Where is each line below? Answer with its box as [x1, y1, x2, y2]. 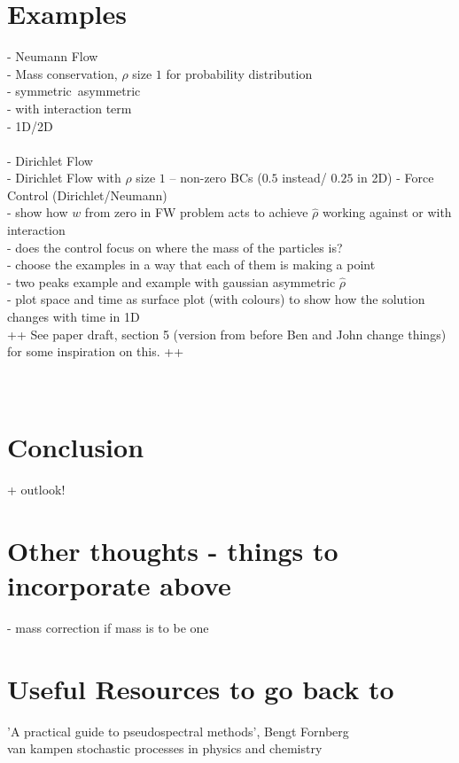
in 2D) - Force [357, 168, 434, 187]
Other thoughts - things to [7, 532, 338, 568]
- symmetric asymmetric [7, 82, 141, 100]
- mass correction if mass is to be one [7, 619, 209, 637]
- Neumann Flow [7, 47, 98, 66]
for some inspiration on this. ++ [7, 342, 184, 361]
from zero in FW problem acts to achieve [84, 203, 308, 222]
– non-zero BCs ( [169, 168, 262, 187]
